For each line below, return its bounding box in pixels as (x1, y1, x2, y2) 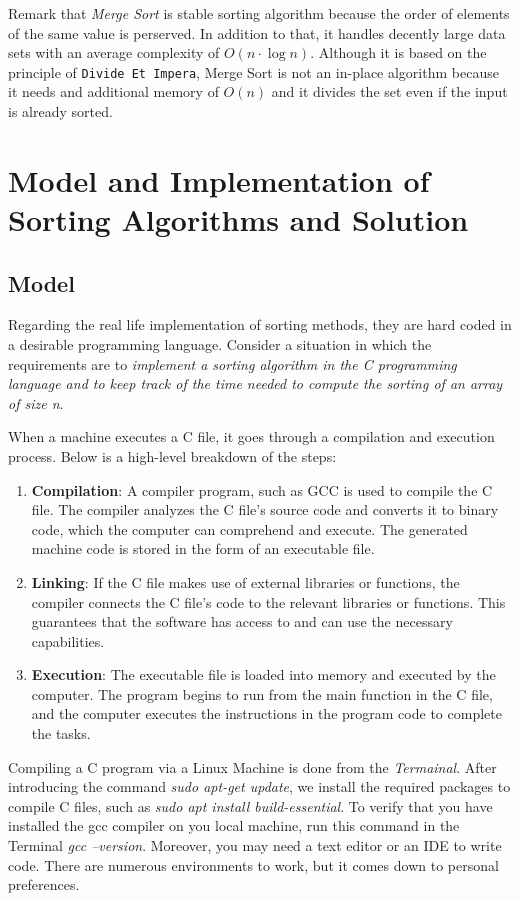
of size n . (8, 392, 64, 413)
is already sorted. (8, 101, 113, 122)
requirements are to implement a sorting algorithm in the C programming (8, 353, 457, 374)
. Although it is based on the (310, 42, 487, 63)
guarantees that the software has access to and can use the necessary (31, 611, 453, 632)
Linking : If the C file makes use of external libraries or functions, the (31, 571, 460, 592)
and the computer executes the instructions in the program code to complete (31, 703, 502, 724)
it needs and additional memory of (8, 81, 219, 102)
